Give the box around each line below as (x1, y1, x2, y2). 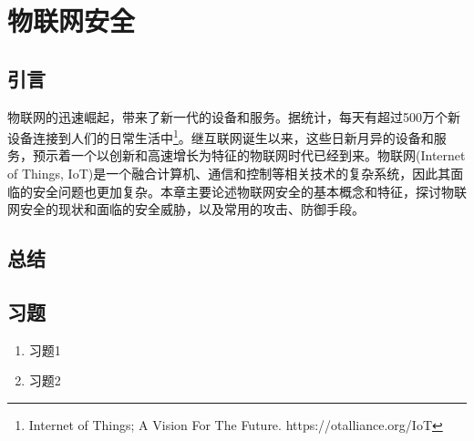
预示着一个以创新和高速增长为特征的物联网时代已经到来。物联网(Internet (32, 146, 466, 165)
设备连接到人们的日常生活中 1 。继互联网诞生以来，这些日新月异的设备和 (7, 126, 434, 147)
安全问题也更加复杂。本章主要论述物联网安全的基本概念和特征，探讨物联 (32, 181, 467, 200)
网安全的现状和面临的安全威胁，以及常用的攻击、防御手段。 (7, 200, 365, 219)
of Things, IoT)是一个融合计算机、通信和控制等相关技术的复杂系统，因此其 (7, 164, 451, 183)
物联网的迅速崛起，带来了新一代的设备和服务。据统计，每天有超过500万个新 (7, 107, 460, 126)
